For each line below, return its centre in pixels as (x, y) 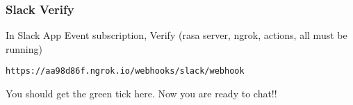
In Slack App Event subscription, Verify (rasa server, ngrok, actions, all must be (176, 35)
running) (24, 48)
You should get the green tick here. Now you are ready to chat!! (141, 94)
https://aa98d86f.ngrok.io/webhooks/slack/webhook (125, 71)
